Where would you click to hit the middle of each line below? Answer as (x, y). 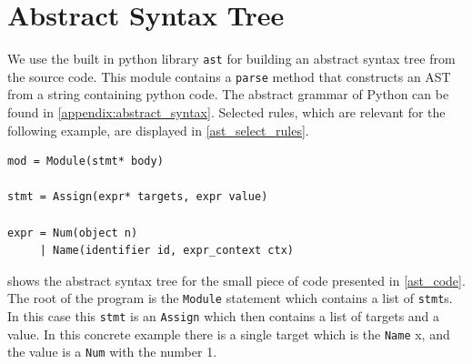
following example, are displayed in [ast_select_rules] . (158, 130)
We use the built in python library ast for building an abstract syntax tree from (231, 59)
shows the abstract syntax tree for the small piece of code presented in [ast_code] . (236, 280)
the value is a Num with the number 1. (112, 352)
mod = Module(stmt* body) (85, 162)
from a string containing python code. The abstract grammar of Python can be (228, 94)
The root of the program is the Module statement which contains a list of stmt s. (230, 298)
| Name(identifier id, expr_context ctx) (166, 251)
